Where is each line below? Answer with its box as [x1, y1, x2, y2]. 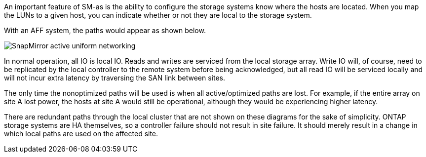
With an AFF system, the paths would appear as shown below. [4, 26, 206, 35]
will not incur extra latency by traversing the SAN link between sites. [4, 74, 226, 82]
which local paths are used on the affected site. [4, 129, 158, 138]
